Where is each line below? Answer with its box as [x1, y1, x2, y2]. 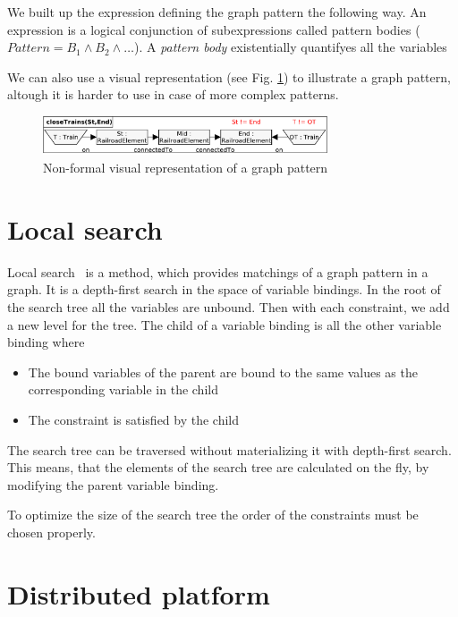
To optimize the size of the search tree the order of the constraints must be [7, 505, 419, 524]
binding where [7, 333, 85, 351]
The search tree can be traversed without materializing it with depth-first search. [7, 440, 452, 459]
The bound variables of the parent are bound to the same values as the [28, 362, 418, 381]
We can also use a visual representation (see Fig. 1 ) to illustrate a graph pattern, [7, 67, 451, 86]
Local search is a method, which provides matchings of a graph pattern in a [7, 262, 428, 281]
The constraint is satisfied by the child [28, 410, 240, 428]
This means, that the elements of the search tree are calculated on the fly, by [7, 458, 429, 477]
